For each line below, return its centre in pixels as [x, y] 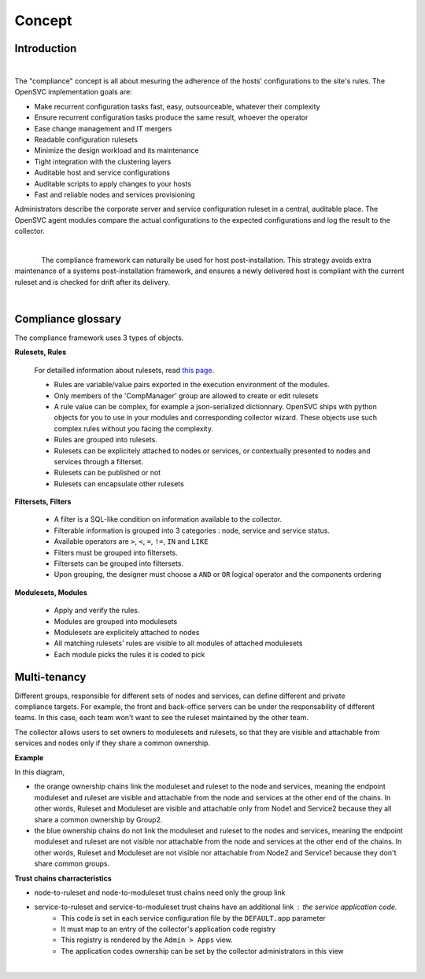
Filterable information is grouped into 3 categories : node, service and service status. [192, 530]
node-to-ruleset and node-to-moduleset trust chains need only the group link [160, 892]
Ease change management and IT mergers [103, 128]
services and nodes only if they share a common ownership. [113, 743]
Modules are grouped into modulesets [116, 621]
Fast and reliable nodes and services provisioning [115, 194]
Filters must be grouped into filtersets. [116, 552]
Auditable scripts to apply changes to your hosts [113, 183]
